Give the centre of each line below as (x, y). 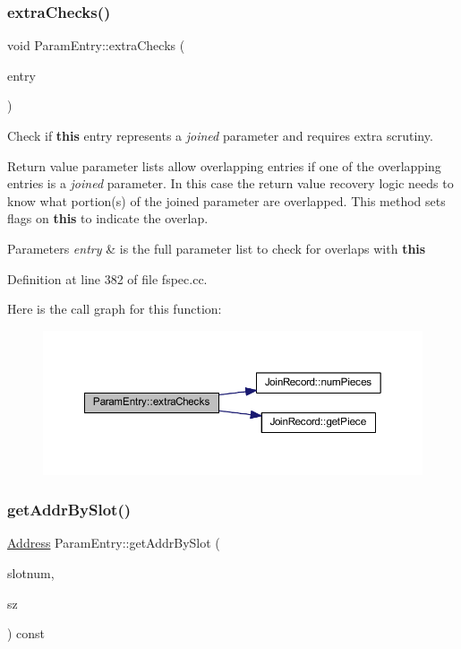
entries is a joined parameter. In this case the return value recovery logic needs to (230, 183)
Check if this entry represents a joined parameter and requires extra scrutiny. (220, 135)
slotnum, (31, 573)
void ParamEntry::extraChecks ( (96, 45)
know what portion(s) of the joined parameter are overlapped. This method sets (226, 200)
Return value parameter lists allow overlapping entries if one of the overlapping (224, 165)
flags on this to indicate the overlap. (108, 218)
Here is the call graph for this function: (115, 309)
